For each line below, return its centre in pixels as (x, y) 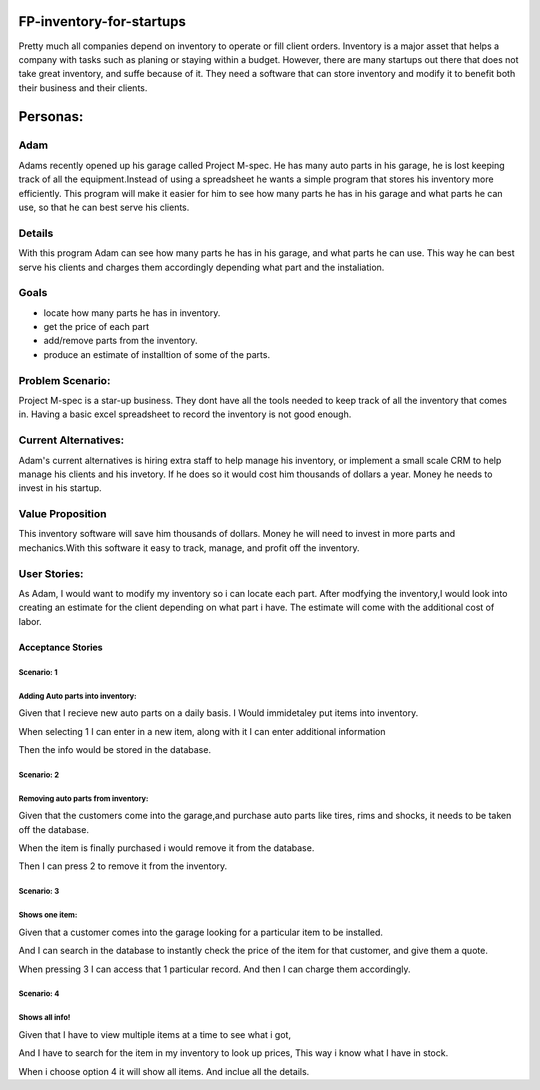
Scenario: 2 (39, 775)
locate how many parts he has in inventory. (132, 312)
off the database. (54, 829)
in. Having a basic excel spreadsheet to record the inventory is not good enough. (185, 414)
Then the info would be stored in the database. (115, 749)
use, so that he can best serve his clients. (104, 207)
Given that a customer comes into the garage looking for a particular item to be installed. (201, 932)
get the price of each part (96, 327)
